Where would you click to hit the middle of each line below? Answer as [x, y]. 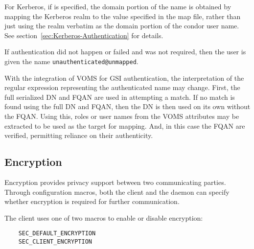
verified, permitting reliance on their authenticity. [79, 135]
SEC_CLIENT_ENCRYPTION [55, 242]
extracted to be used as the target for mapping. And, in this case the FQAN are [125, 125]
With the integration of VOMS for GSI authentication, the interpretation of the [124, 78]
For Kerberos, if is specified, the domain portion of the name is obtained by [118, 6]
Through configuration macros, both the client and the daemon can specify [117, 192]
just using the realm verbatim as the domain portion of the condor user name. [122, 26]
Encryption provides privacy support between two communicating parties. [115, 182]
